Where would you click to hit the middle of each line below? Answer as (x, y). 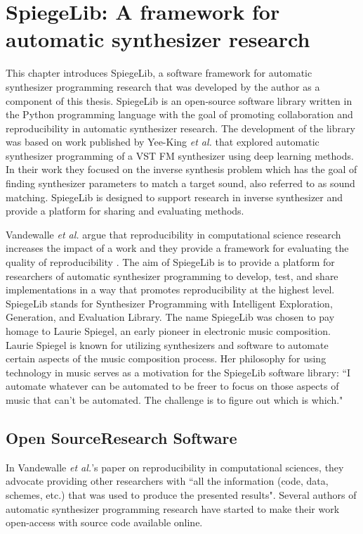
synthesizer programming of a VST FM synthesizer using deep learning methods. (180, 155)
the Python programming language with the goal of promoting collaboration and (179, 114)
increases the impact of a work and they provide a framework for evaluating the (177, 248)
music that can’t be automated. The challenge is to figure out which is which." (174, 399)
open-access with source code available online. (104, 522)
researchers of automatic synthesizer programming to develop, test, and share (172, 275)
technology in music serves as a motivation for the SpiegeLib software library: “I (178, 372)
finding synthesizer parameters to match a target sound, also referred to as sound (180, 183)
